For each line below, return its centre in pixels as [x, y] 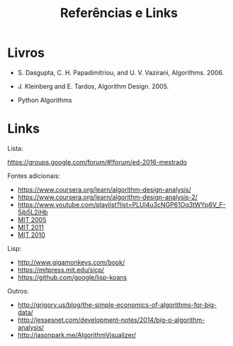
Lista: [15, 148]
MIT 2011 [30, 227]
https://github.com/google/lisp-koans [72, 277]
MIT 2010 [32, 235]
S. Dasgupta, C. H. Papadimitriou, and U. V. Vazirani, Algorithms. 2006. [121, 72]
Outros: [18, 291]
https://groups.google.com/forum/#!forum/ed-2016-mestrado [97, 162]
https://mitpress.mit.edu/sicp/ [61, 269]
